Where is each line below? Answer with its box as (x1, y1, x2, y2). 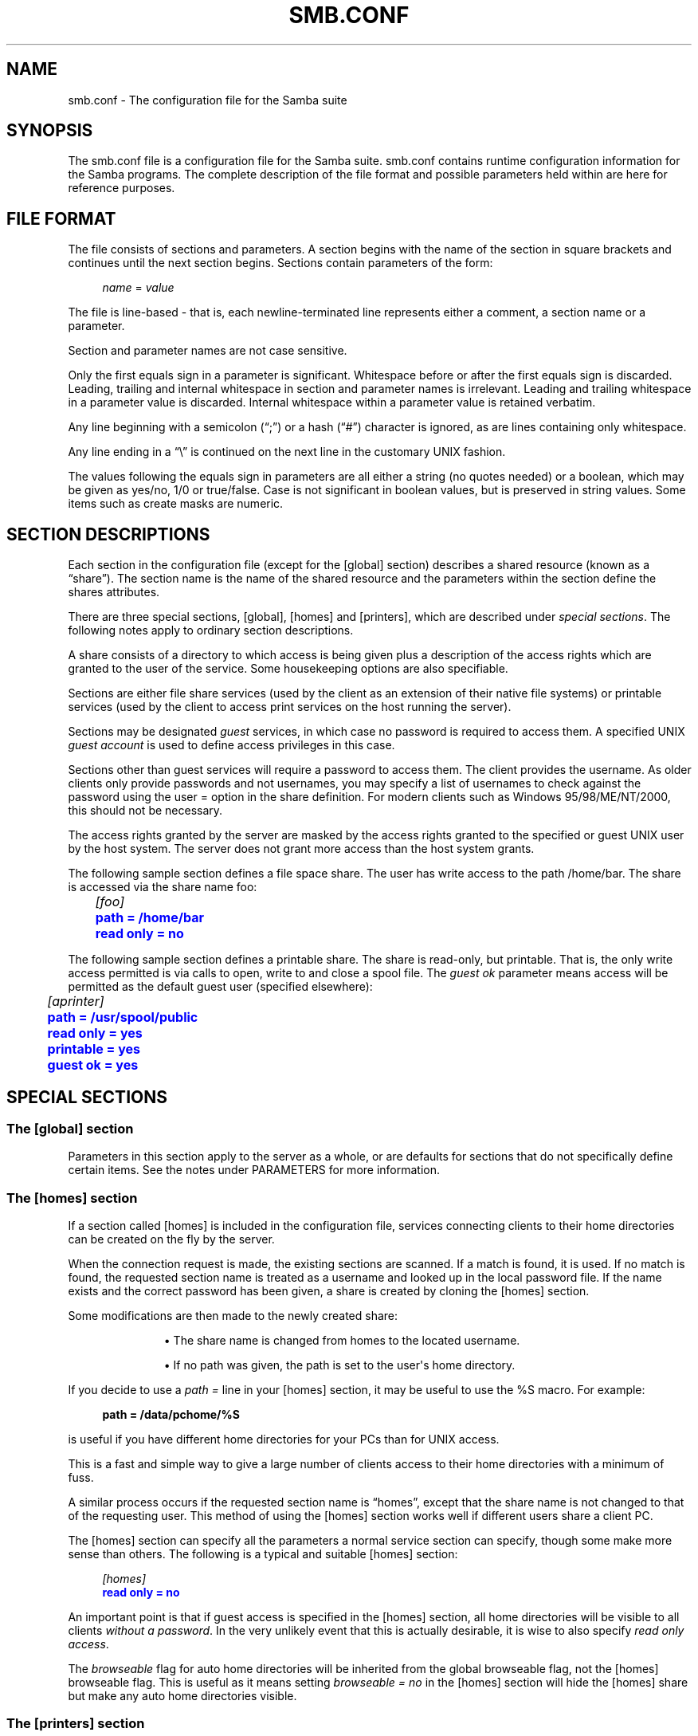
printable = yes (47, 1041, 141, 1058)
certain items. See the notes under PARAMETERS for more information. (68, 1163, 441, 1177)
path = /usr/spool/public (47, 1009, 198, 1026)
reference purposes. (68, 181, 175, 195)
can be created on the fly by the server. (68, 1232, 275, 1247)
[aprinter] (47, 993, 104, 1010)
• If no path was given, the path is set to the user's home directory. (163, 1358, 516, 1373)
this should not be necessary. (68, 803, 223, 818)
